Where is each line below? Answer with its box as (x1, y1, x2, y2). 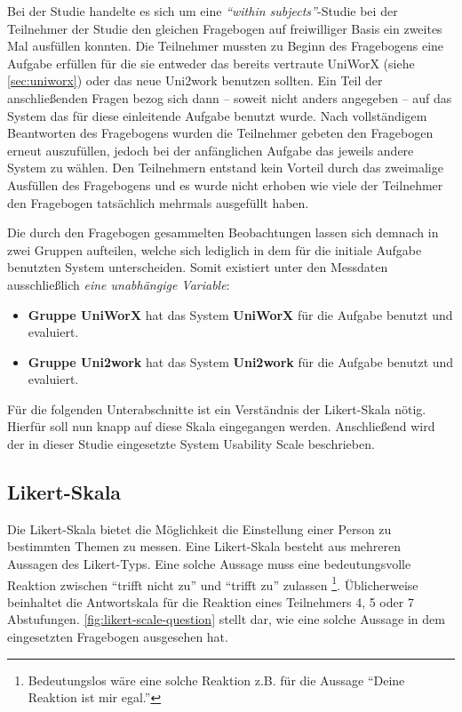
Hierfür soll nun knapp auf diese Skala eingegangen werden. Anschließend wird (7, 417, 435, 436)
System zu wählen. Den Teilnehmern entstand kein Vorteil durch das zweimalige (7, 158, 443, 177)
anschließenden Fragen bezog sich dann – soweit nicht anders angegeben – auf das (7, 88, 452, 107)
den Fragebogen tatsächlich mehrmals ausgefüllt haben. (7, 193, 309, 212)
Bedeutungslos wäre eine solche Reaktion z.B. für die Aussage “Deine (28, 670, 405, 689)
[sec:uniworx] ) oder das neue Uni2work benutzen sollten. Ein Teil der (7, 71, 383, 90)
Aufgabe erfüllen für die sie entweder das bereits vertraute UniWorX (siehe (7, 53, 415, 72)
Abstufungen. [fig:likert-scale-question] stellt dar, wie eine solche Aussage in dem (7, 610, 445, 628)
